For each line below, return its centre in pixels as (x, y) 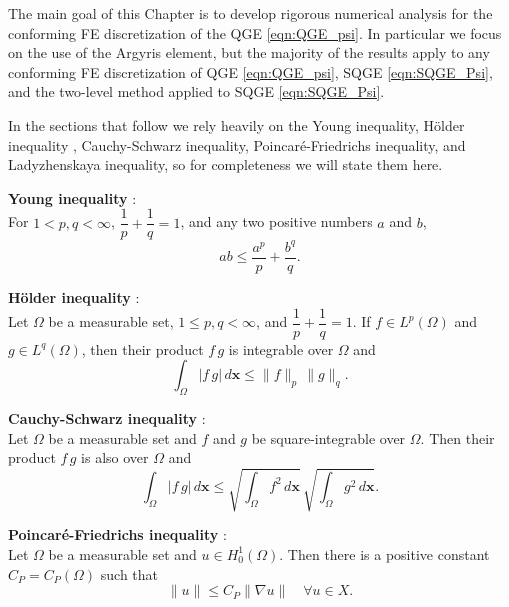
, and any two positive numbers (276, 221)
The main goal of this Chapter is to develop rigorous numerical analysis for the (250, 13)
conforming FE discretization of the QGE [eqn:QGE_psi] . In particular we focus (255, 32)
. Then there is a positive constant (384, 553)
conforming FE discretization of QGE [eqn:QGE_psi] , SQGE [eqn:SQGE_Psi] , (250, 71)
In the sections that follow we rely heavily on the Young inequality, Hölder (236, 124)
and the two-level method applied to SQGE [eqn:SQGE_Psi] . (196, 91)
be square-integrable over (328, 437)
